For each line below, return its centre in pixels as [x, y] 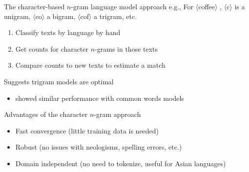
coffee [207, 6]
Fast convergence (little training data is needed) [87, 130]
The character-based [34, 6]
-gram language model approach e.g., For [132, 6]
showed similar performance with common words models [100, 98]
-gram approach [117, 114]
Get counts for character [52, 48]
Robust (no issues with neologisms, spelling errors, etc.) [99, 147]
